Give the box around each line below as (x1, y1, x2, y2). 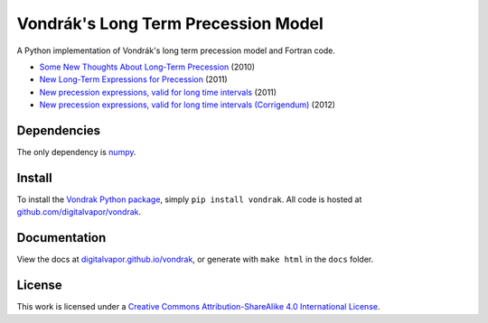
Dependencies (16, 123, 101, 138)
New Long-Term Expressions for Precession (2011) (39, 74, 228, 85)
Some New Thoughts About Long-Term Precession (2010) (39, 61, 256, 72)
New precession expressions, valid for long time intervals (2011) (39, 87, 277, 97)
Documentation (16, 230, 107, 245)
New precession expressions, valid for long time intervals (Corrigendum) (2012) (39, 99, 336, 110)
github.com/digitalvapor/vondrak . (16, 207, 142, 217)
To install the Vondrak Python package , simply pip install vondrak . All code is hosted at (16, 194, 362, 205)
